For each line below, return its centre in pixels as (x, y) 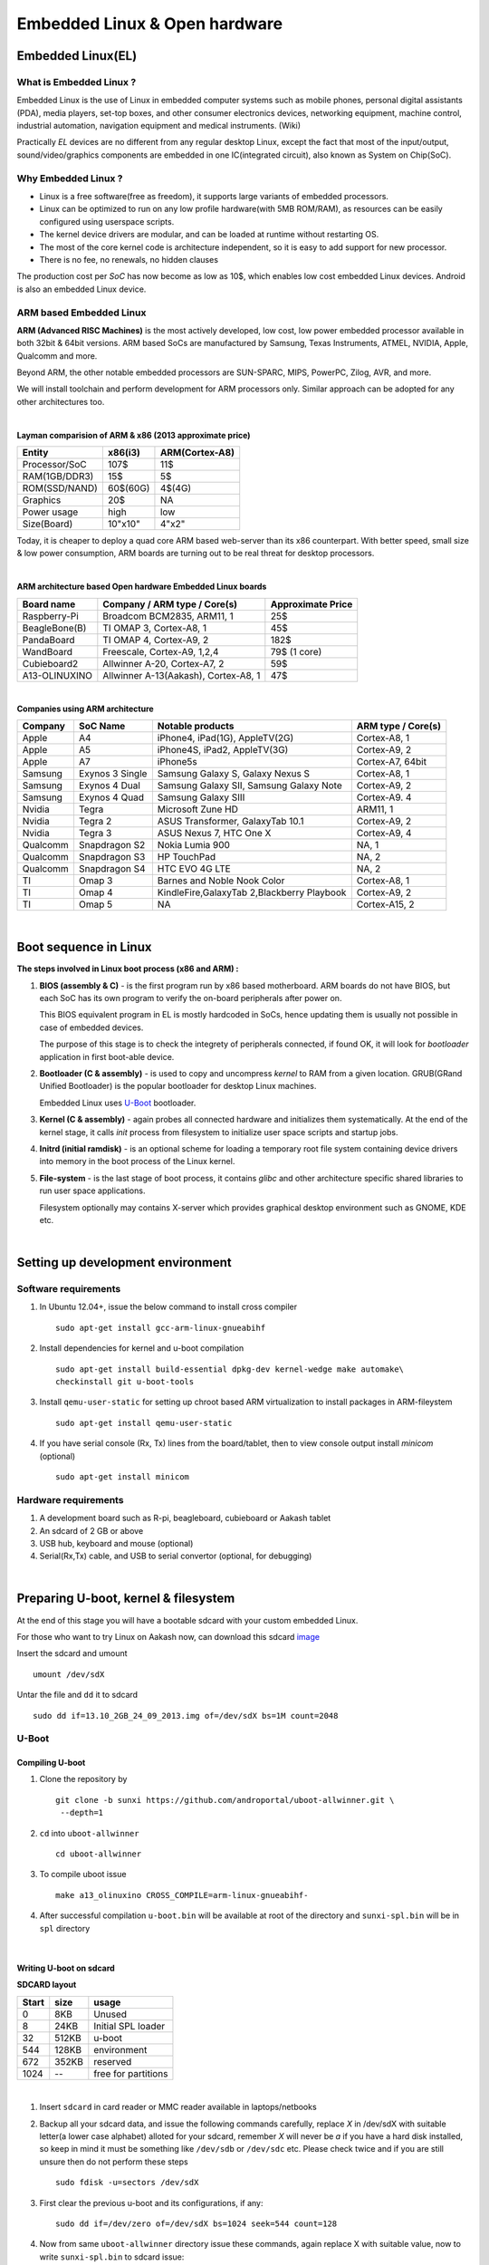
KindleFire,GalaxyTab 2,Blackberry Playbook (252, 892)
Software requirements (69, 1289)
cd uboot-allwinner (99, 1854)
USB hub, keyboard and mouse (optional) (116, 1543)
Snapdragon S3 (112, 857)
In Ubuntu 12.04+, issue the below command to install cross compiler (168, 1307)
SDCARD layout (47, 1985)
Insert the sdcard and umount (72, 1653)
